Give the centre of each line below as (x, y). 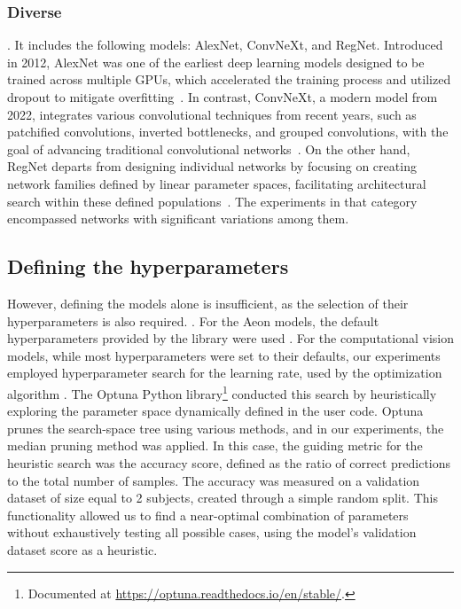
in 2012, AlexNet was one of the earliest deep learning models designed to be (216, 62)
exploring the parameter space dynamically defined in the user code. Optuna (215, 411)
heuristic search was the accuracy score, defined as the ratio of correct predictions (229, 462)
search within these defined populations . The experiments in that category (212, 201)
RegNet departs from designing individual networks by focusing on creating (212, 166)
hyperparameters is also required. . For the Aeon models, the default (193, 320)
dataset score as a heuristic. (82, 549)
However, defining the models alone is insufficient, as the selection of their (208, 303)
